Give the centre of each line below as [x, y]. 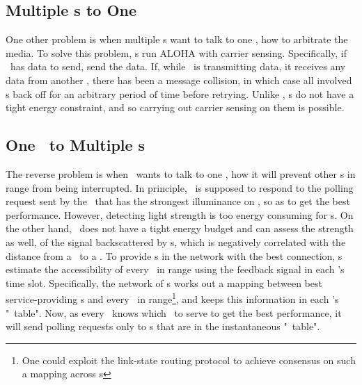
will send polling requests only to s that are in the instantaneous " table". [163, 326]
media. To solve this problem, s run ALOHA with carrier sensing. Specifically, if [176, 52]
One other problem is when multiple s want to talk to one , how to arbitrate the [177, 39]
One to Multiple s [76, 145]
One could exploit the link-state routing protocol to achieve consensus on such [189, 360]
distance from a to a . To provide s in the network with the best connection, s [174, 255]
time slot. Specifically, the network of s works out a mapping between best [164, 282]
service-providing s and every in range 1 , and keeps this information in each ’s [172, 298]
